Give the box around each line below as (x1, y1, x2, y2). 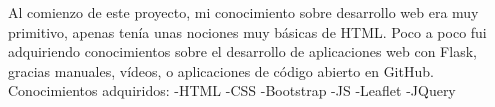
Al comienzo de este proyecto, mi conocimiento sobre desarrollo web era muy (8, 2, 479, 22)
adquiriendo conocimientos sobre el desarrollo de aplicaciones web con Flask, (8, 41, 477, 62)
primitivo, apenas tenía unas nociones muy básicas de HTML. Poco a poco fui (8, 21, 487, 42)
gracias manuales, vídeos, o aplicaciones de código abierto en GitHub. (8, 60, 434, 81)
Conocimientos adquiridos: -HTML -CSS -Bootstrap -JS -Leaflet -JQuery (8, 80, 456, 101)
